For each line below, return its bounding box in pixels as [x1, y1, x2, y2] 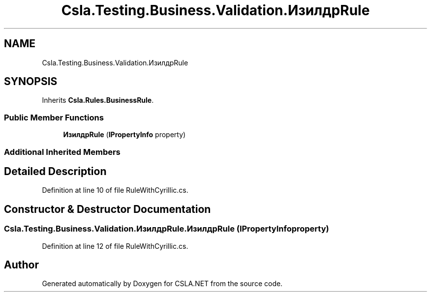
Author [4, 259, 39, 271]
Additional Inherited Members [4, 147, 121, 157]
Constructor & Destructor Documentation [4, 203, 211, 215]
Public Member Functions [4, 112, 104, 122]
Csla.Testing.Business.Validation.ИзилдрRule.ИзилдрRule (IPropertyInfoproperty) [4, 224, 329, 234]
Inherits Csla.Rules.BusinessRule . [42, 96, 154, 105]
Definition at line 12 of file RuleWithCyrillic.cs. [42, 241, 188, 250]
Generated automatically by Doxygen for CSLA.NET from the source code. [42, 279, 283, 288]
